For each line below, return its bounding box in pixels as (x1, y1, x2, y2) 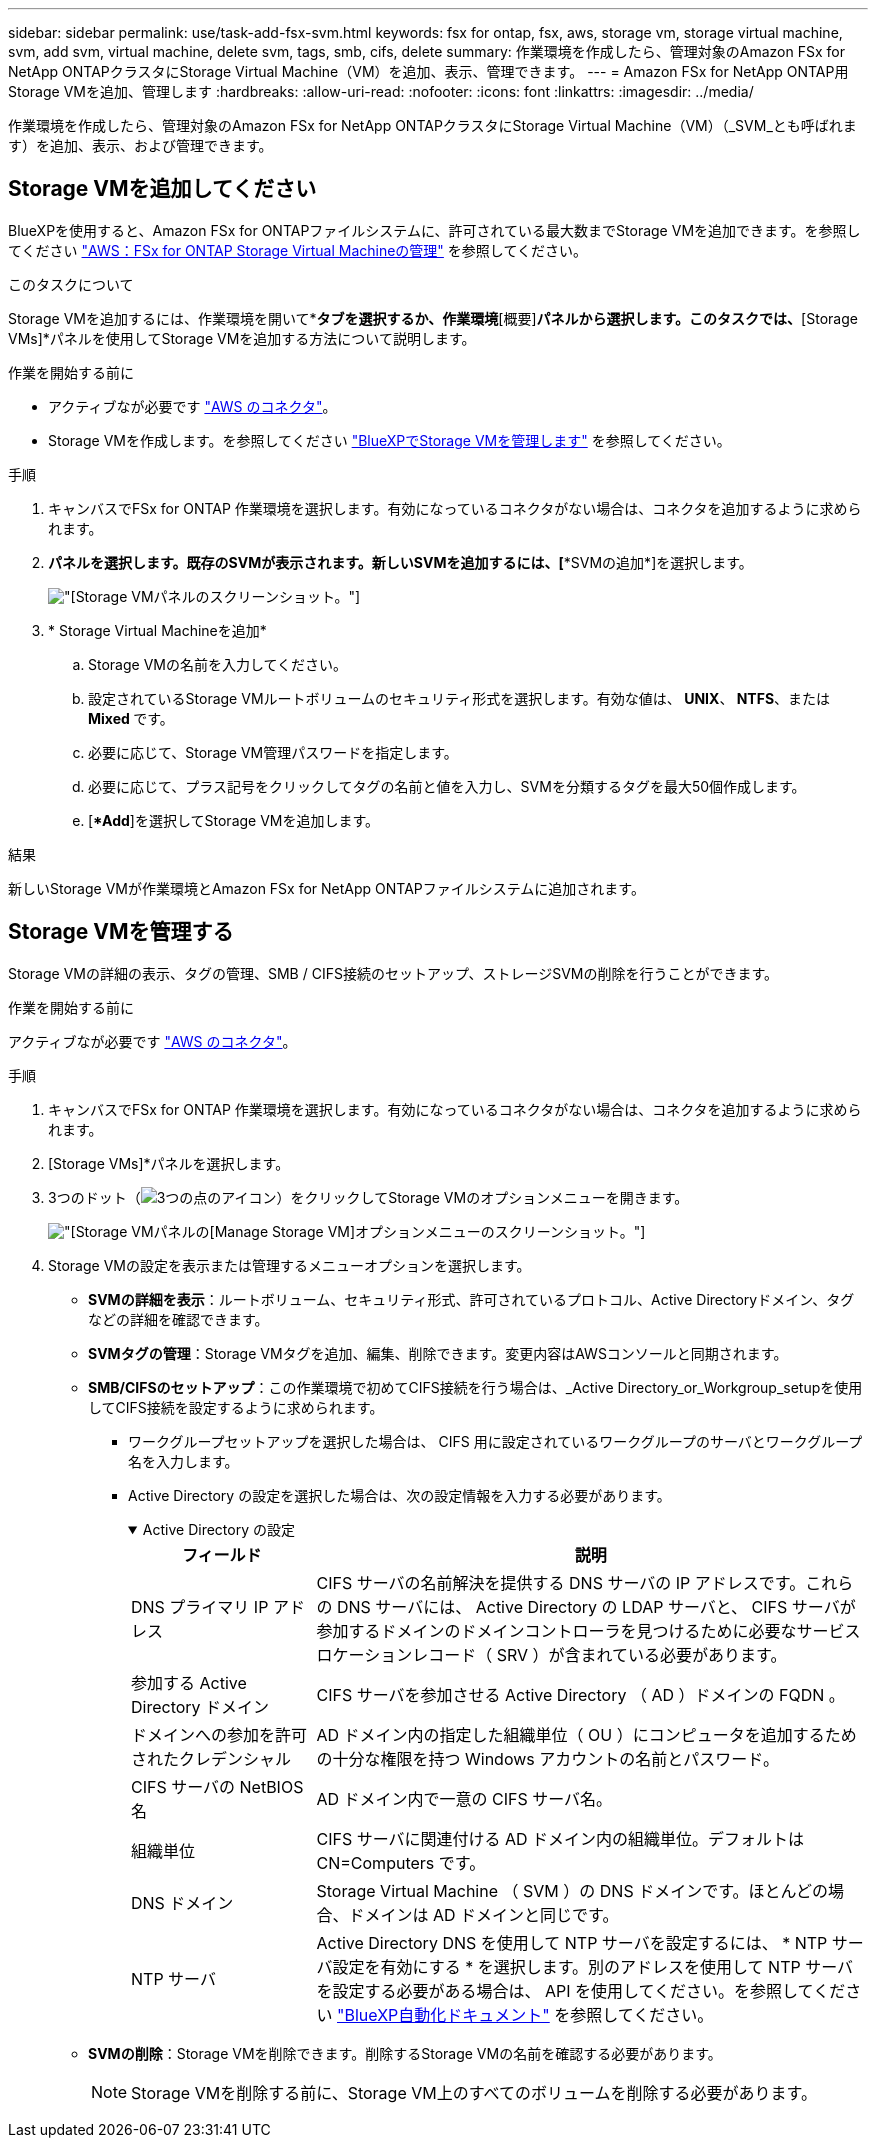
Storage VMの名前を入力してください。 (88, 655, 348, 673)
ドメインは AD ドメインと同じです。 (348, 1904, 619, 1925)
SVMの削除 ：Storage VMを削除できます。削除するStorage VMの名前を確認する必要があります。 (88, 2044, 722, 2062)
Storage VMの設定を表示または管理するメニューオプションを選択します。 (48, 1256, 531, 1274)
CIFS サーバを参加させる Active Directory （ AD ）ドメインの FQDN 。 (316, 1684, 845, 1705)
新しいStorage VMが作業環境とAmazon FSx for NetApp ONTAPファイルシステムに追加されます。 (8, 879, 645, 897)
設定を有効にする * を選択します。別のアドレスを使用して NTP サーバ (332, 1956, 854, 1977)
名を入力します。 (128, 1452, 239, 1470)
